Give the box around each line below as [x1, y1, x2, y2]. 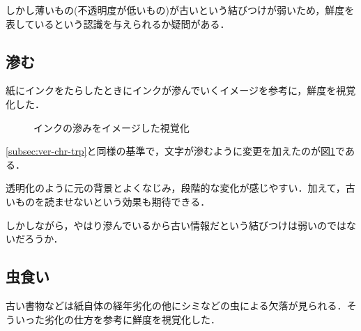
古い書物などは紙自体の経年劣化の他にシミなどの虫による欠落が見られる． [6, 298, 347, 312]
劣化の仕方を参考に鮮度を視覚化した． [44, 311, 220, 326]
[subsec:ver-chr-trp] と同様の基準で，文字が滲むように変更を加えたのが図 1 [6, 144, 336, 158]
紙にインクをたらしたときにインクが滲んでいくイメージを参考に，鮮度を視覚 [6, 83, 356, 98]
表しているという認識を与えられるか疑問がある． [6, 16, 230, 31]
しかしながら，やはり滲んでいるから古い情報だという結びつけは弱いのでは [6, 217, 346, 232]
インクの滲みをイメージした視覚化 [33, 120, 190, 134]
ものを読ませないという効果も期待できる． [15, 194, 210, 208]
